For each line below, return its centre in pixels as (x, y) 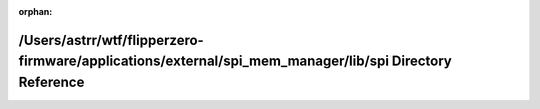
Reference (51, 82)
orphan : (35, 11)
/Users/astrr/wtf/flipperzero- (111, 40)
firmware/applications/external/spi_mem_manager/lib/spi (204, 61)
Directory (421, 61)
